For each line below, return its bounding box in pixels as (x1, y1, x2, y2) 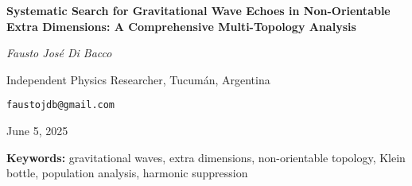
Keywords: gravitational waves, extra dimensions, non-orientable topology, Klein (6, 149, 406, 165)
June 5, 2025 (6, 122, 68, 139)
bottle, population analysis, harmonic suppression (6, 165, 248, 181)
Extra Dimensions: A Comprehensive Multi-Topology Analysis (6, 17, 356, 34)
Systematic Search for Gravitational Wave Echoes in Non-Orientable (6, 2, 391, 18)
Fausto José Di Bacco (6, 45, 112, 61)
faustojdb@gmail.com (6, 99, 115, 111)
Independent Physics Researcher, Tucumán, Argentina (6, 71, 270, 87)
